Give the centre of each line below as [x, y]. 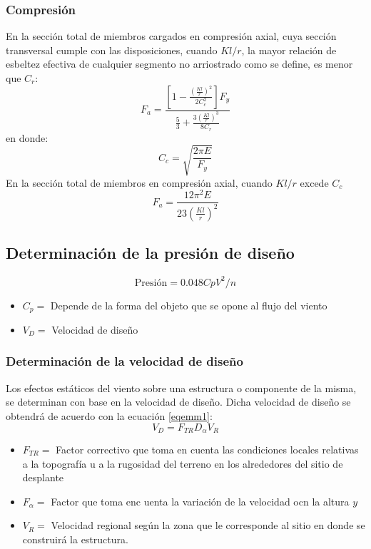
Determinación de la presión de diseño [150, 253]
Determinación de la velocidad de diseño [124, 361]
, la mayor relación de [289, 50]
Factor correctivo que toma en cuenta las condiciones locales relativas [207, 449]
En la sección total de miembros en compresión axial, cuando [139, 182]
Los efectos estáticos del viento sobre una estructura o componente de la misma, [181, 388]
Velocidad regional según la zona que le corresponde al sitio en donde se [208, 525]
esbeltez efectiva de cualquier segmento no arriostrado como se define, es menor [179, 64]
